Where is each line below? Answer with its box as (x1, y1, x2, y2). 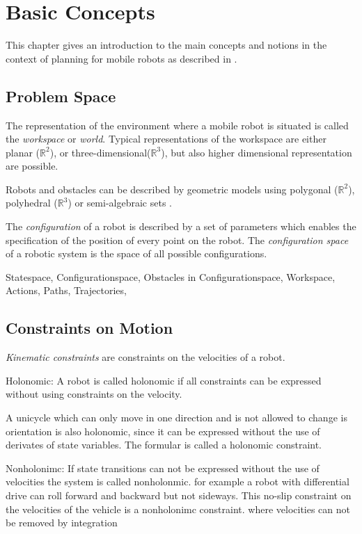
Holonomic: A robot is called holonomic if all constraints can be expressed (6, 373, 322, 387)
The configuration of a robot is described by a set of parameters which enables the (6, 219, 356, 234)
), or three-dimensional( (49, 145, 151, 159)
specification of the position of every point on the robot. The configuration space (6, 232, 349, 247)
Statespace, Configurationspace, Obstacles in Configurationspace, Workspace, (6, 269, 336, 284)
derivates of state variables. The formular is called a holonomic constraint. (6, 437, 322, 452)
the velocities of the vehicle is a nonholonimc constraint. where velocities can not (6, 501, 351, 516)
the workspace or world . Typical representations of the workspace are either (6, 131, 326, 146)
